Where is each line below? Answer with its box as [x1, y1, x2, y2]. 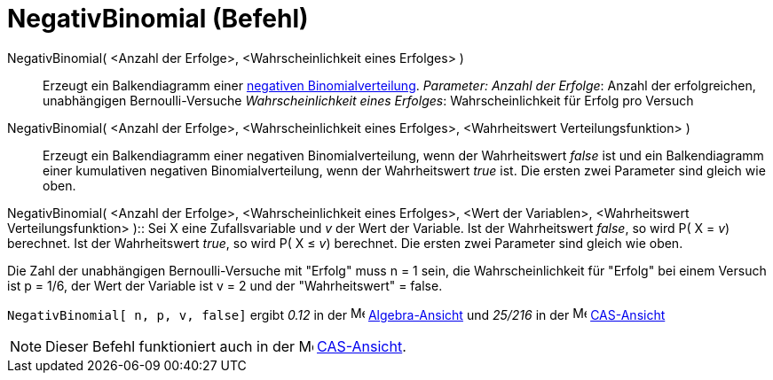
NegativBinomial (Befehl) [7, 4, 309, 34]
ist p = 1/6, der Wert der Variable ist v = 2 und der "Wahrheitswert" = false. [7, 277, 443, 293]
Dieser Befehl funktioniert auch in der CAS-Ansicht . [45, 337, 406, 355]
